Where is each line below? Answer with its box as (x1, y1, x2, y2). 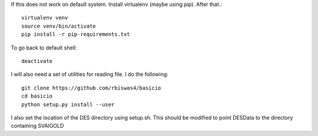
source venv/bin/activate (21, 22, 97, 29)
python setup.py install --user (21, 101, 115, 108)
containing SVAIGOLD (11, 122, 64, 130)
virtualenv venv (21, 15, 68, 21)
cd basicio (21, 93, 53, 99)
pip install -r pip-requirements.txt (21, 31, 131, 38)
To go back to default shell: (11, 44, 77, 51)
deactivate (21, 58, 53, 64)
